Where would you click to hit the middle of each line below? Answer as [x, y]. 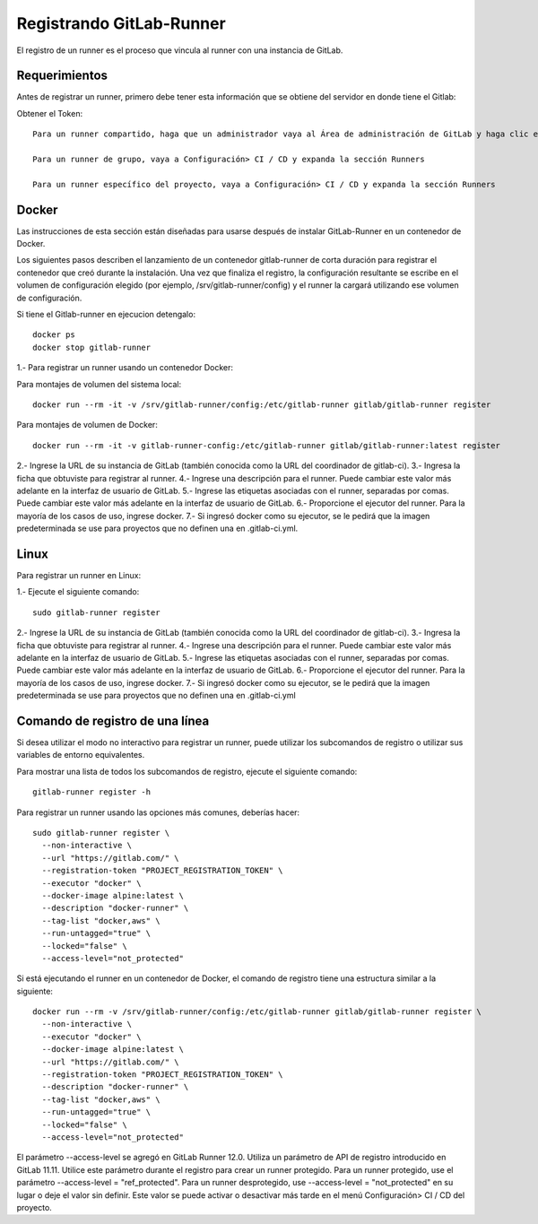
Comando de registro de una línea [113, 721]
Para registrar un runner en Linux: [79, 576]
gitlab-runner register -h [92, 792]
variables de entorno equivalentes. [81, 755]
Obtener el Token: [50, 113]
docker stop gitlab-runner [92, 347]
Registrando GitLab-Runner [121, 23]
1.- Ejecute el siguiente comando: [78, 592]
